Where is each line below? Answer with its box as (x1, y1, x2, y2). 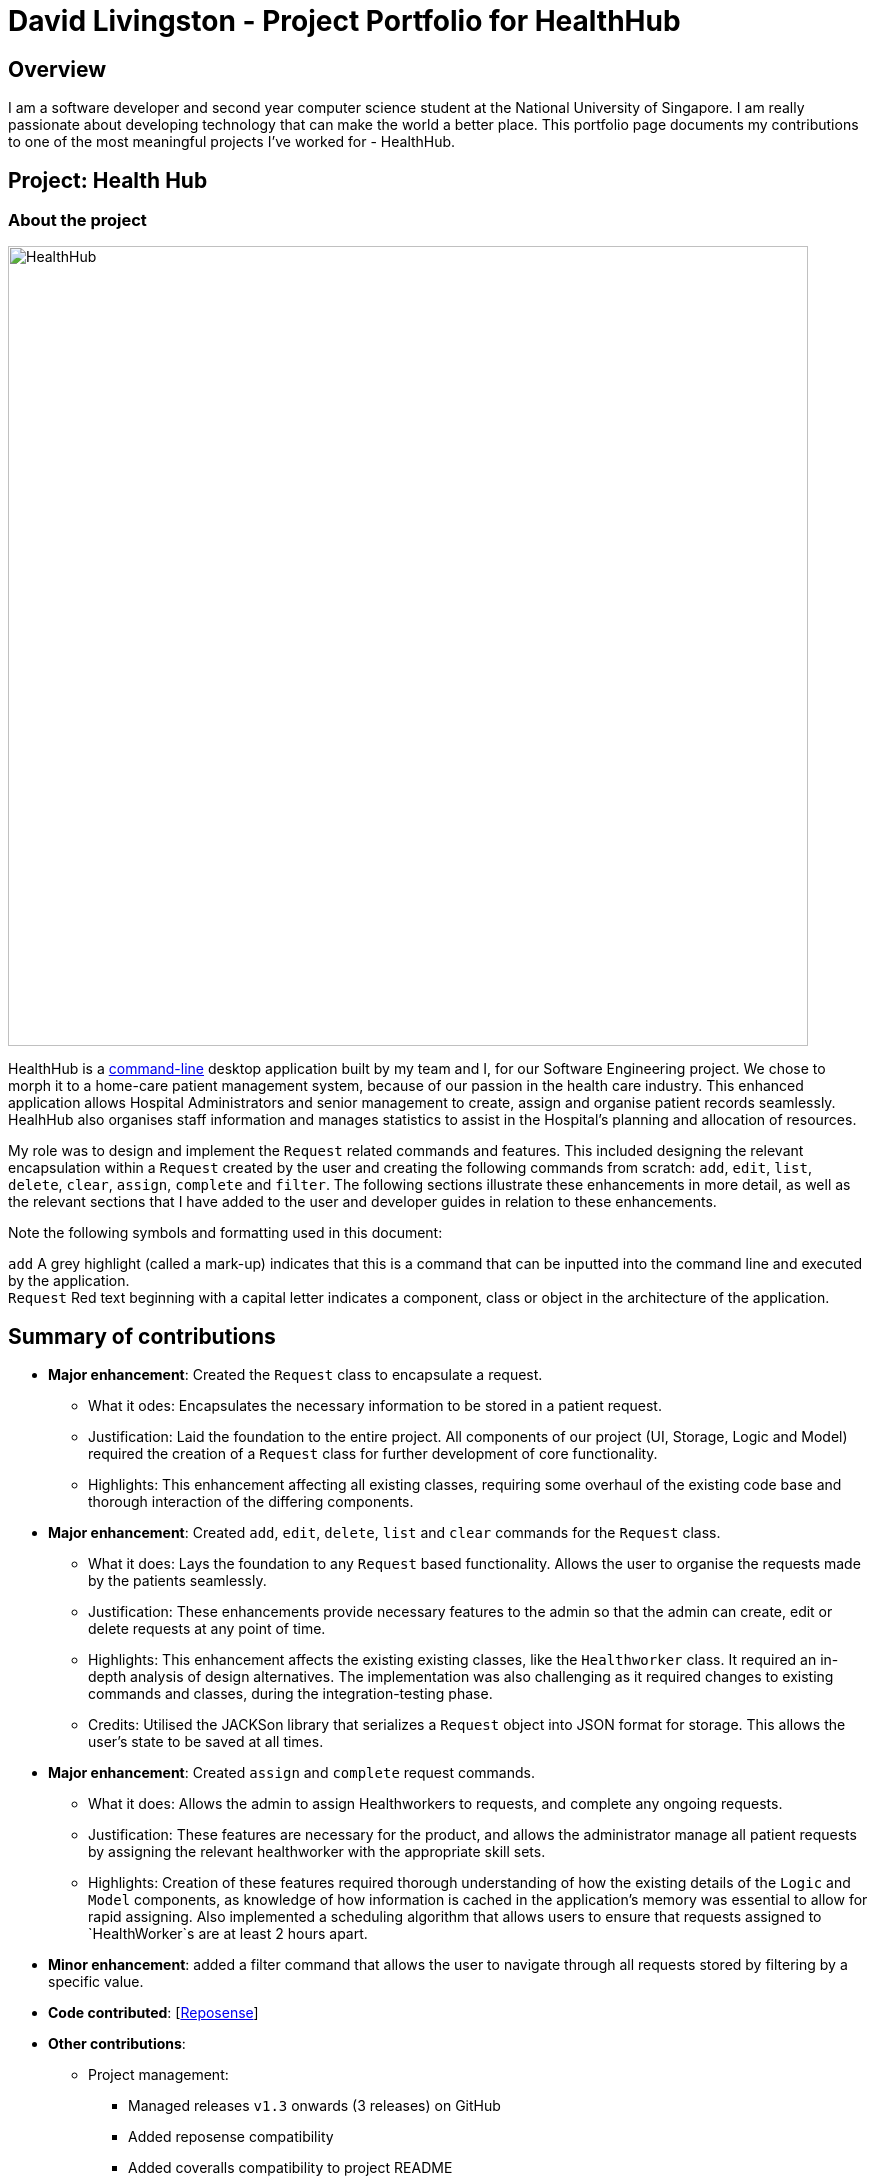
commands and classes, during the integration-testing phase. (88, 1685, 493, 1703)
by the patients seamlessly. (88, 1572, 267, 1590)
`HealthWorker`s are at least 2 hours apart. (88, 1925, 368, 1943)
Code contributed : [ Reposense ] (48, 2004, 259, 2022)
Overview (8, 56, 107, 82)
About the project (8, 210, 147, 231)
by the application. (8, 1272, 130, 1290)
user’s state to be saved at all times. (88, 1733, 324, 1751)
